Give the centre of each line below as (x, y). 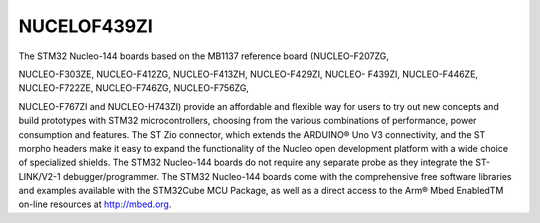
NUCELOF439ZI (86, 26)
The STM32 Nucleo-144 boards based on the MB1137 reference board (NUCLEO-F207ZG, (203, 56)
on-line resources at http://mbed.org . (95, 204)
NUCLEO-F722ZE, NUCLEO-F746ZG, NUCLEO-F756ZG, (134, 88)
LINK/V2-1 (40, 176)
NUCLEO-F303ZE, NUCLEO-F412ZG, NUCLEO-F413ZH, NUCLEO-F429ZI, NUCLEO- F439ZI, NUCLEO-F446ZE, (248, 74)
